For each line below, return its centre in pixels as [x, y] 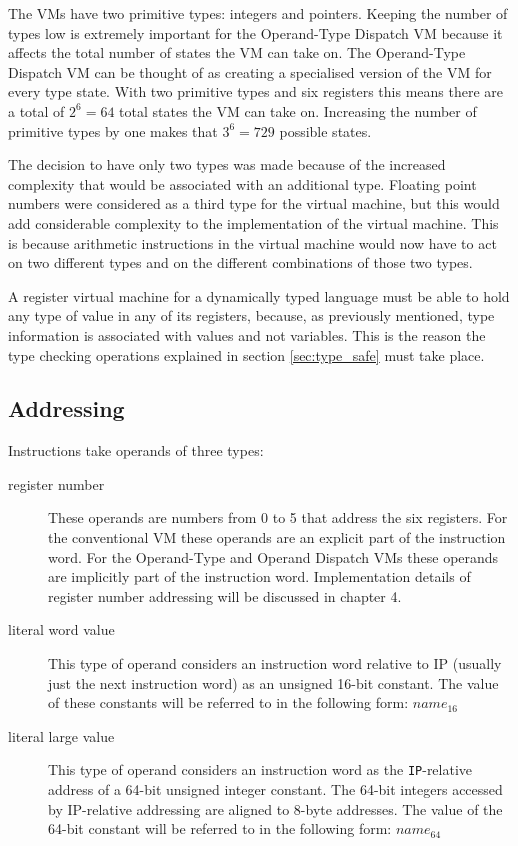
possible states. [325, 130]
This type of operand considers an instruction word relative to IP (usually [275, 663]
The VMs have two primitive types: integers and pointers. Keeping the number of [258, 13]
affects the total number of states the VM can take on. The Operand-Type [237, 52]
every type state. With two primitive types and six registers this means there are [255, 91]
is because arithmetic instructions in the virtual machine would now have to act [252, 242]
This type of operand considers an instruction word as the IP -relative [260, 769]
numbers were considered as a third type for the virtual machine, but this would [254, 203]
